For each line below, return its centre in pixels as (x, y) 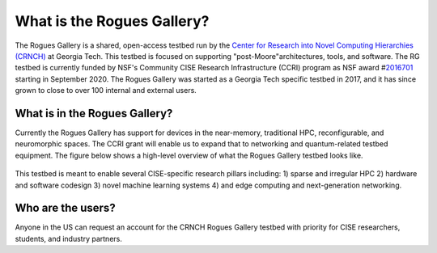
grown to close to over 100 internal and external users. (106, 91)
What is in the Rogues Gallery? (94, 113)
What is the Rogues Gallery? (112, 21)
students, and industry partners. (69, 238)
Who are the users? (66, 208)
